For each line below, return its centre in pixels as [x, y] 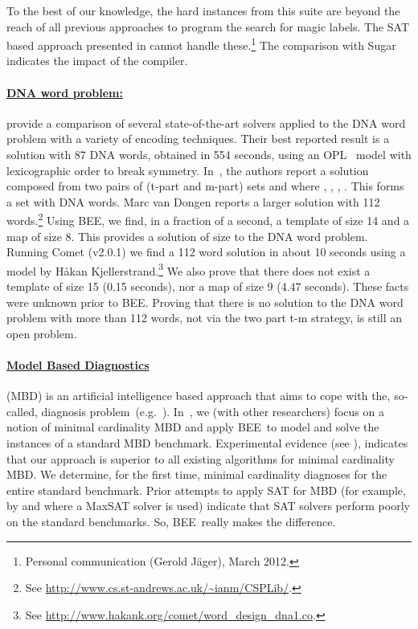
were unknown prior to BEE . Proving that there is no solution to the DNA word [205, 302]
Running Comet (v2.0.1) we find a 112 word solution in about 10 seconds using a [206, 252]
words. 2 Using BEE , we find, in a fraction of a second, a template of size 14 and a [208, 219]
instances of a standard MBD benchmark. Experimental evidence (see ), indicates [207, 443]
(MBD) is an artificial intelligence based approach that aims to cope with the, [199, 396]
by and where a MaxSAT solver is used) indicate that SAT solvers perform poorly [208, 506]
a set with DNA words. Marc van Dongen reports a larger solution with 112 [193, 201]
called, [22, 411]
